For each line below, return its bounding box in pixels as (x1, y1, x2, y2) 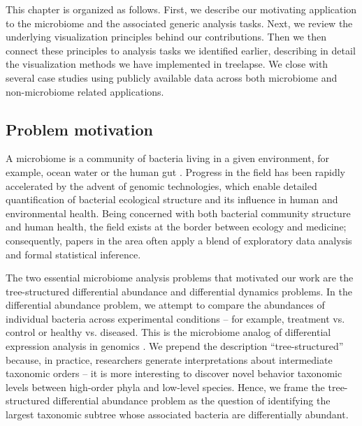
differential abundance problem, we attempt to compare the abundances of (6, 298, 325, 312)
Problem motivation (6, 118, 153, 140)
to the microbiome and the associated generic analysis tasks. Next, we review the (6, 15, 353, 30)
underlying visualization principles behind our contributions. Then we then (6, 29, 326, 44)
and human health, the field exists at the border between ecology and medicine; (6, 219, 347, 234)
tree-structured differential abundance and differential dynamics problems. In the (6, 284, 352, 298)
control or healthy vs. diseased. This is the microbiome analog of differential (6, 325, 331, 339)
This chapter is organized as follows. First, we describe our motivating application (6, 2, 357, 16)
